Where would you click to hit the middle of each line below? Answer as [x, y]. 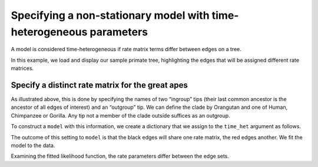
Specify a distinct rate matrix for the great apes [99, 85]
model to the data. [33, 145]
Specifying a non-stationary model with [110, 15]
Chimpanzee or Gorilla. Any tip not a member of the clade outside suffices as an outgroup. [120, 115]
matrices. [22, 68]
